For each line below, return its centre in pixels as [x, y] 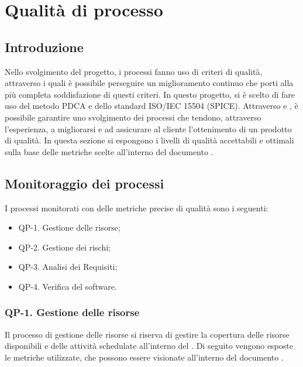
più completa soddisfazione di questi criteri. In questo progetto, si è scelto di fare [150, 94]
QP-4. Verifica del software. [68, 286]
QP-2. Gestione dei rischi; [65, 247]
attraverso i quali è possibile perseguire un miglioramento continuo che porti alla [149, 83]
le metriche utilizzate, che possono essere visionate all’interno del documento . [144, 357]
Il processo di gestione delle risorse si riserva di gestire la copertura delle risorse [147, 334]
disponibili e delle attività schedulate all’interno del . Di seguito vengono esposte [149, 346]
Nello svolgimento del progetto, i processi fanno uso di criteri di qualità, [134, 71]
